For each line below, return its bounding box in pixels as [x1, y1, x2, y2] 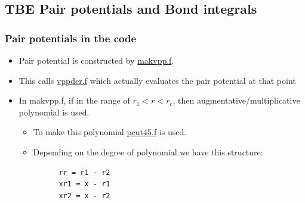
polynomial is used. [19, 105, 90, 118]
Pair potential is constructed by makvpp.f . [19, 54, 174, 66]
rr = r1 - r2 [58, 168, 110, 177]
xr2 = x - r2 [58, 191, 110, 200]
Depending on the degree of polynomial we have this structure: [33, 145, 263, 158]
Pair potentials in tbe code [5, 30, 137, 45]
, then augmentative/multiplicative [172, 94, 300, 107]
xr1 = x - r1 [58, 180, 110, 189]
